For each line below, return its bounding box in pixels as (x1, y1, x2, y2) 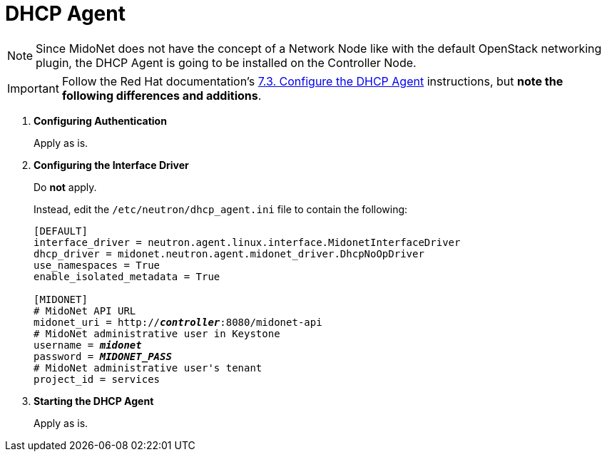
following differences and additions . (61, 88, 262, 103)
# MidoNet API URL (34, 304, 136, 317)
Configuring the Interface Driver (34, 158, 189, 171)
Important (7, 81, 59, 96)
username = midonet (34, 339, 142, 351)
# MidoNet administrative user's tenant (34, 361, 262, 374)
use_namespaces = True (34, 259, 160, 271)
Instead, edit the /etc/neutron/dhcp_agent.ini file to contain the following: (34, 202, 408, 215)
